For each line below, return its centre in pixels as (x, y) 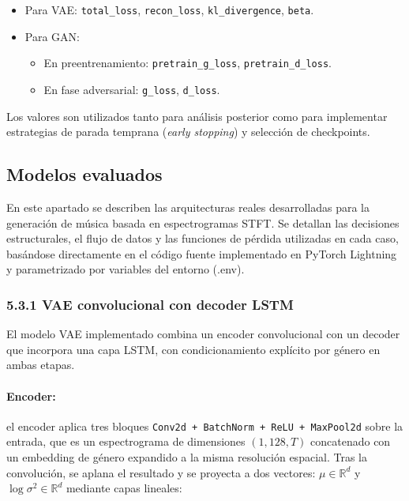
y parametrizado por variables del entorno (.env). (126, 269)
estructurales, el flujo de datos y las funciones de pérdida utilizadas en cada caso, (203, 238)
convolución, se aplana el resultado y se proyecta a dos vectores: (161, 472)
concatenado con (351, 441)
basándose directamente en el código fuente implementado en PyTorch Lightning (202, 253)
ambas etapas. (41, 365)
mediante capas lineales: (124, 488)
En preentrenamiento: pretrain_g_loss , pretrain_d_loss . (188, 63)
